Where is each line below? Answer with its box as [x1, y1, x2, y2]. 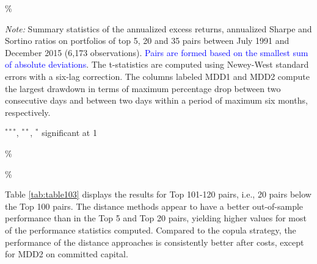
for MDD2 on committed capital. [5, 248, 128, 260]
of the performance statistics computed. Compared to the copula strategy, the [5, 223, 296, 236]
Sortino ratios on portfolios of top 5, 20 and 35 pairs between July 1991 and [5, 34, 290, 47]
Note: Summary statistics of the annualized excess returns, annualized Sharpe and [5, 22, 312, 35]
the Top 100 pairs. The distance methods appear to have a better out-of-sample [5, 199, 304, 212]
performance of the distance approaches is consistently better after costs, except [5, 235, 304, 248]
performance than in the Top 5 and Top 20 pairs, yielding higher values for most [5, 212, 307, 224]
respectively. [5, 105, 51, 118]
